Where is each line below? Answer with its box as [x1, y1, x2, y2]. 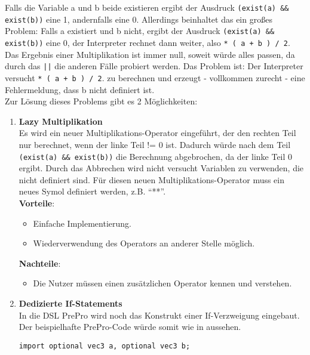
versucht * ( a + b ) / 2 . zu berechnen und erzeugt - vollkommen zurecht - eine [5, 71, 305, 84]
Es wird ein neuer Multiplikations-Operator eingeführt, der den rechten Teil [19, 126, 296, 139]
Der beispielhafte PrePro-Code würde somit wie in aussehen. [19, 320, 241, 333]
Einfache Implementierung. [33, 217, 131, 229]
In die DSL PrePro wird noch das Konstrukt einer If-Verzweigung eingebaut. [19, 308, 300, 321]
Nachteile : [19, 257, 61, 269]
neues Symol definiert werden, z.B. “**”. [19, 185, 166, 197]
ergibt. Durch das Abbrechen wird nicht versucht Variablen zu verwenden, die [19, 162, 304, 174]
